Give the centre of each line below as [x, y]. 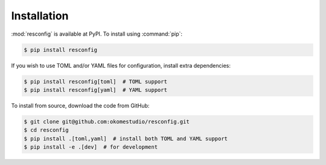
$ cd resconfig [46, 130]
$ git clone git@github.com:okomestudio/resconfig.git [107, 121]
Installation [40, 16]
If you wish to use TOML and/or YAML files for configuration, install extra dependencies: [121, 65]
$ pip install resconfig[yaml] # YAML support [95, 90]
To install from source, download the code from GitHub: [80, 105]
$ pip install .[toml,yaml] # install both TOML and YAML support [126, 138]
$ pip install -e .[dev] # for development [91, 147]
